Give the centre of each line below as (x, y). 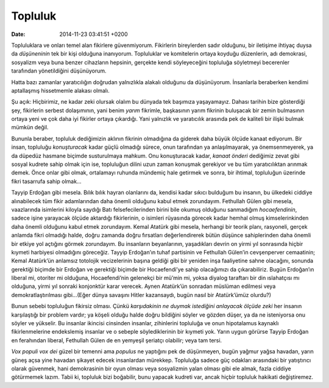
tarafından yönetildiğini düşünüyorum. (59, 71)
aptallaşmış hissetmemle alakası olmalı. (60, 90)
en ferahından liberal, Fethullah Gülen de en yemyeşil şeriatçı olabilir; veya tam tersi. (117, 340)
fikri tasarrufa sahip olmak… (46, 181)
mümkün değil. (30, 128)
